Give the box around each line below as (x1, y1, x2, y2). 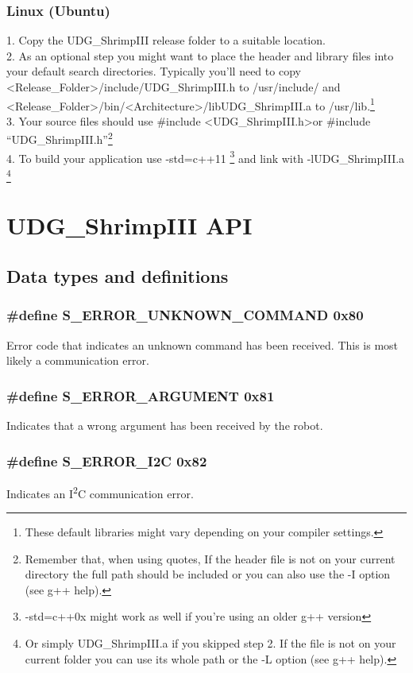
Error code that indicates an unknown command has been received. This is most (6, 336, 399, 353)
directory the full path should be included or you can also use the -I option (25, 566, 391, 582)
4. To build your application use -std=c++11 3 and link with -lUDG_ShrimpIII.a (6, 147, 405, 166)
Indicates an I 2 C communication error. (6, 482, 194, 501)
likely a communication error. (6, 352, 149, 369)
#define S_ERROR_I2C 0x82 (6, 451, 207, 470)
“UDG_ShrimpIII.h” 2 (6, 129, 113, 148)
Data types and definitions (6, 264, 229, 288)
